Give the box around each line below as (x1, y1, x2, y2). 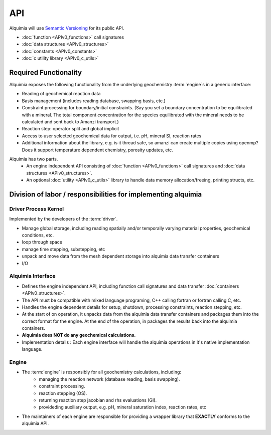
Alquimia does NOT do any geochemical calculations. (22, 332, 136, 338)
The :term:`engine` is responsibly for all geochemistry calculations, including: (22, 369, 182, 375)
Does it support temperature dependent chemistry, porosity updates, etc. (22, 147, 173, 153)
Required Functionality (9, 68, 82, 77)
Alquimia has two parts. (9, 156, 58, 162)
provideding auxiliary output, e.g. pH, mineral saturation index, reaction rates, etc (39, 404, 207, 410)
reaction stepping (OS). (39, 390, 87, 396)
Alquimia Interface (9, 273, 56, 280)
